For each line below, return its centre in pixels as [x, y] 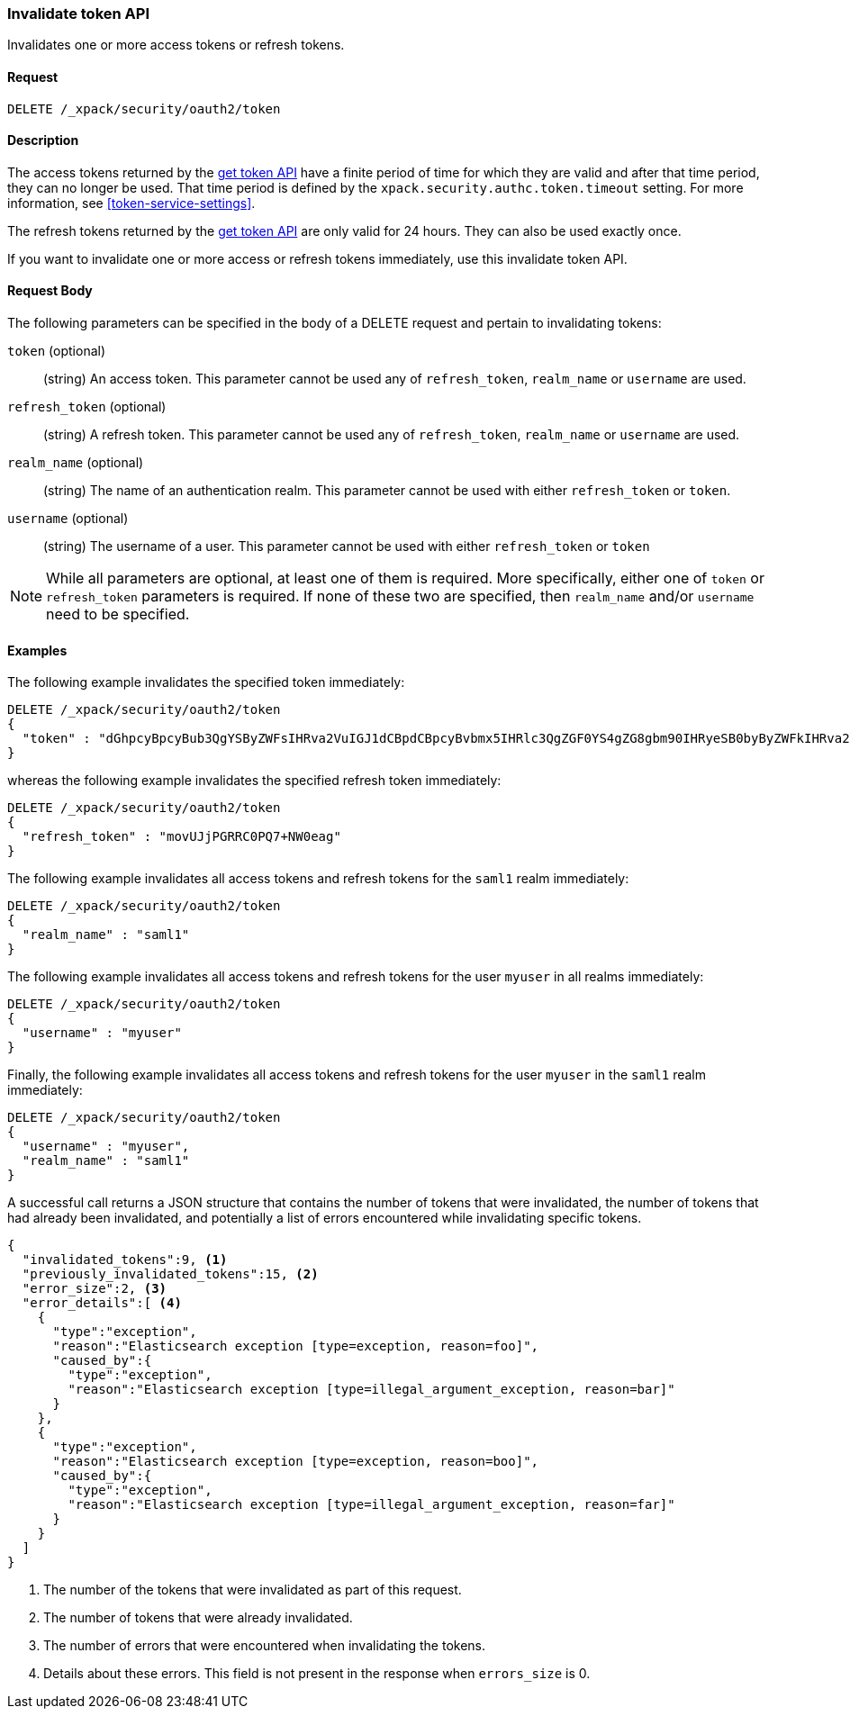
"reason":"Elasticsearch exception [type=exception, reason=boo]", [296, 1462]
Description [43, 140]
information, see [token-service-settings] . [131, 203]
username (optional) [68, 519]
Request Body [50, 291]
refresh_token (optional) [87, 407]
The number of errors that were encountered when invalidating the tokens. [265, 1646]
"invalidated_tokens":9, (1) [125, 1260]
